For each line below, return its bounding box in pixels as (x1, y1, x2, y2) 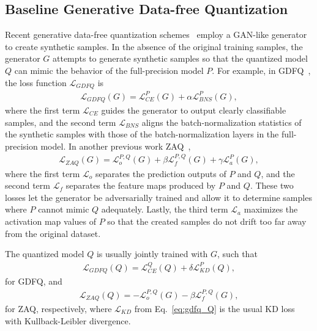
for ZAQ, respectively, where (5, 302, 112, 315)
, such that (217, 247, 258, 260)
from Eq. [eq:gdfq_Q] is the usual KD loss (134, 302, 295, 315)
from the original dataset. (5, 227, 101, 239)
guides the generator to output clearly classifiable (101, 104, 286, 117)
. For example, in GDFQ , (212, 64, 311, 76)
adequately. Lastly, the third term (101, 203, 228, 216)
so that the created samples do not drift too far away (107, 215, 307, 228)
